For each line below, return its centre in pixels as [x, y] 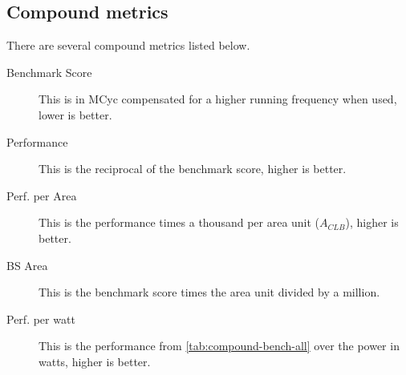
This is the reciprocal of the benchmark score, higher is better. [193, 169]
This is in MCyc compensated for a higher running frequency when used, [218, 99]
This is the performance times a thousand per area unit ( [179, 222]
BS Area [27, 265]
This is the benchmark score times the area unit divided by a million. [209, 292]
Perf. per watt [41, 319]
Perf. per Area [42, 195]
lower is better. [75, 114]
